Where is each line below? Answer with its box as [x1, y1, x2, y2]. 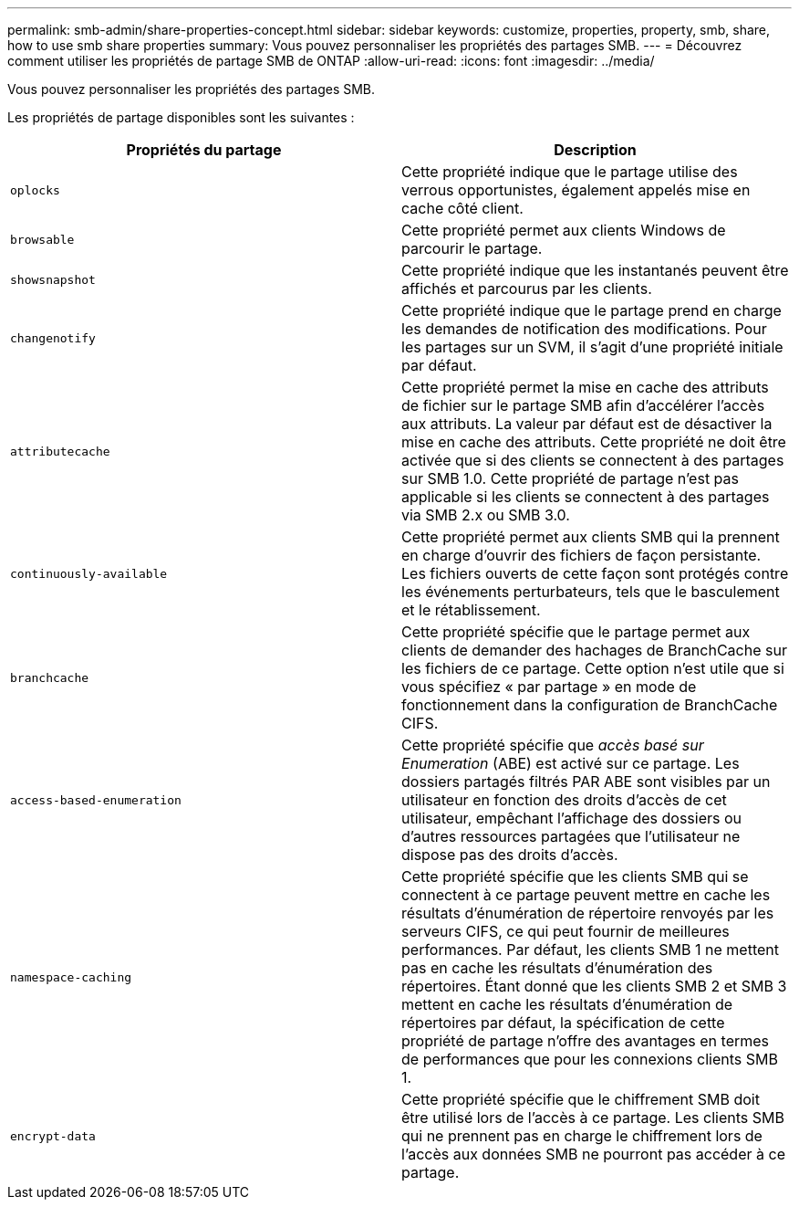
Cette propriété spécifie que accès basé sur [401, 736, 704, 754]
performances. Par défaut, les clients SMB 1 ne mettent [401, 940, 779, 959]
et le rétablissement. [401, 601, 541, 619]
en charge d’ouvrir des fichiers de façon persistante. [401, 546, 762, 564]
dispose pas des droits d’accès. [401, 845, 618, 864]
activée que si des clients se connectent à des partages [401, 451, 784, 469]
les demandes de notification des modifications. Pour [401, 320, 767, 338]
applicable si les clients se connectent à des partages [401, 488, 770, 506]
